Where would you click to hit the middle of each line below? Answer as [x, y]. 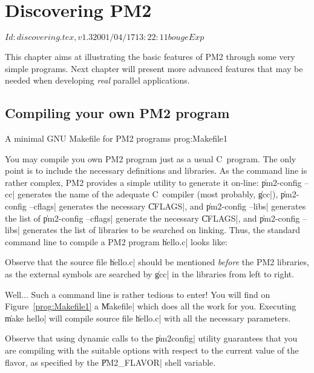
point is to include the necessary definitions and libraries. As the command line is [156, 170]
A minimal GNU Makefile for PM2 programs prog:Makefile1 [116, 138]
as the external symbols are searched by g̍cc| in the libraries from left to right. [150, 274]
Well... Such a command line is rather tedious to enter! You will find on [138, 294]
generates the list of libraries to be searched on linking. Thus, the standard [162, 230]
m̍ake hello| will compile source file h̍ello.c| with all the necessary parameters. [148, 318]
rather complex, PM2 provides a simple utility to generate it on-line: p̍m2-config [153, 182]
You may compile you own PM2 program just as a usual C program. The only [151, 158]
